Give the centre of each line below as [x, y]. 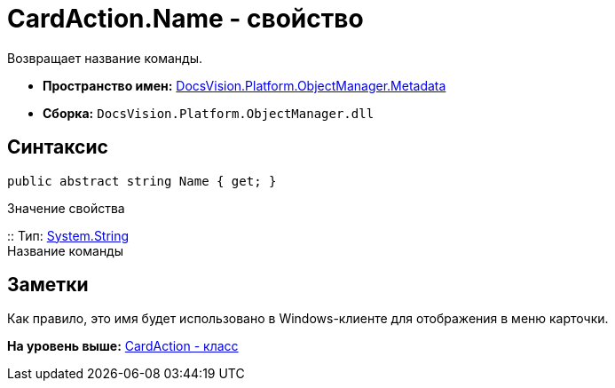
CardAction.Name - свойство [185, 19]
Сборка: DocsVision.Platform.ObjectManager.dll [209, 113]
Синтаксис [58, 147]
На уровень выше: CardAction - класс [123, 346]
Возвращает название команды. [105, 58]
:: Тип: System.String [68, 235]
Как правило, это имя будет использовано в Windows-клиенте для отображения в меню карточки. [308, 319]
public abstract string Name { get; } [142, 181]
